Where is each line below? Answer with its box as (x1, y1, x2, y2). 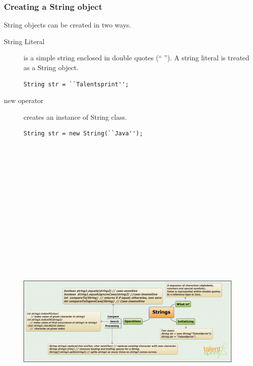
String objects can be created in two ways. (4, 20, 131, 30)
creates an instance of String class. (24, 111, 127, 122)
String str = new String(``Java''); (24, 130, 143, 137)
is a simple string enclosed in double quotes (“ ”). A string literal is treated (24, 52, 250, 63)
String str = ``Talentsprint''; (24, 80, 129, 88)
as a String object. (24, 62, 79, 72)
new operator (4, 95, 44, 105)
